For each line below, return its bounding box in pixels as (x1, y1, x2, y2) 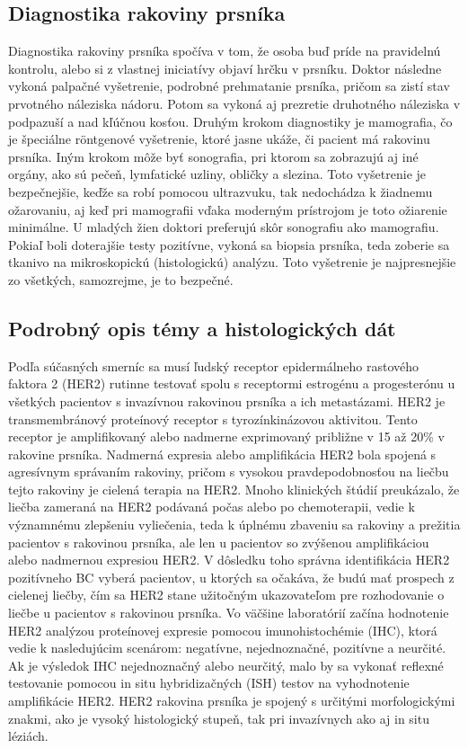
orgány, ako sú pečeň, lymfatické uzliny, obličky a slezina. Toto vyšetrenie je (8, 165, 427, 183)
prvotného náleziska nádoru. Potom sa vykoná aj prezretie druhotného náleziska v (8, 93, 461, 112)
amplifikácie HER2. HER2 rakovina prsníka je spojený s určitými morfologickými (8, 691, 455, 709)
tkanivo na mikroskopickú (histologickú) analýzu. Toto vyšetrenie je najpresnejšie (8, 253, 456, 272)
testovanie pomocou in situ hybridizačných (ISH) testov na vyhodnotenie (8, 673, 410, 692)
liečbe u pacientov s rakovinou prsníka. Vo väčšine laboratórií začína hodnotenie (8, 603, 449, 622)
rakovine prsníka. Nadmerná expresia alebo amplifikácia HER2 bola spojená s (8, 444, 437, 463)
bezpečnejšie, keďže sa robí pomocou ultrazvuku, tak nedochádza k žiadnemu (8, 182, 433, 200)
